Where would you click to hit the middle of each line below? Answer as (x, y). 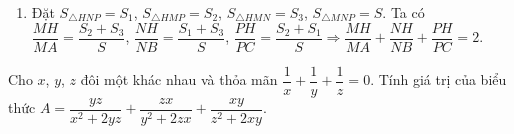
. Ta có (403, 12)
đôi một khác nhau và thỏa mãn (179, 79)
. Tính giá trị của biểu (438, 79)
